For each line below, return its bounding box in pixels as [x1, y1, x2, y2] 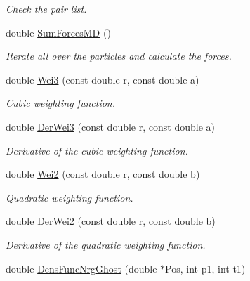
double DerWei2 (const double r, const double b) [6, 214, 216, 228]
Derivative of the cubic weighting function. [6, 143, 188, 157]
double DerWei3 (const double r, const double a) [6, 119, 215, 133]
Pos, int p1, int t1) [165, 261, 246, 275]
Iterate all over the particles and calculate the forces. [6, 48, 232, 63]
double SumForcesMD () [6, 25, 111, 39]
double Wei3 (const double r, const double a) [6, 72, 199, 86]
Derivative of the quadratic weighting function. [6, 237, 206, 251]
